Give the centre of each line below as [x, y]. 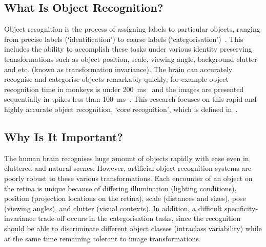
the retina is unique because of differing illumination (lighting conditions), [120, 188]
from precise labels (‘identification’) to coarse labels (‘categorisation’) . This [124, 39]
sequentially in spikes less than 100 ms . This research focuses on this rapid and [130, 99]
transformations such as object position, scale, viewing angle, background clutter [131, 59]
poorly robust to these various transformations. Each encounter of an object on [128, 178]
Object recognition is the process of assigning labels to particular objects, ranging [132, 29]
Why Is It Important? [64, 136]
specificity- [241, 208]
